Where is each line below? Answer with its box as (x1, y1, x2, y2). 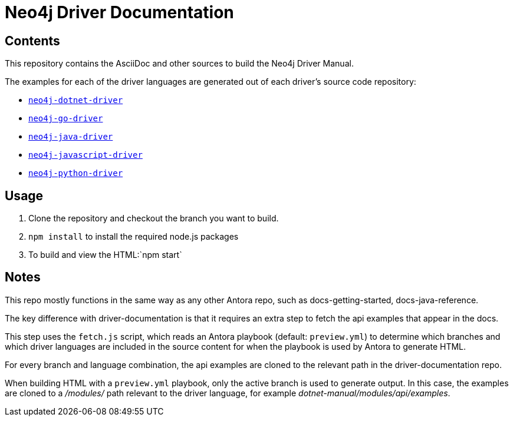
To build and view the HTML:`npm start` (28, 250, 182, 260)
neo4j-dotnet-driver (28, 95, 123, 105)
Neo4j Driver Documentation (5, 2, 234, 22)
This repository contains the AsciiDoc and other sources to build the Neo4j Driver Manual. (5, 58, 354, 69)
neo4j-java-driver (28, 132, 113, 142)
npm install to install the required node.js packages (28, 231, 239, 242)
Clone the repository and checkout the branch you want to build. (28, 213, 279, 224)
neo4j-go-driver (28, 114, 103, 124)
